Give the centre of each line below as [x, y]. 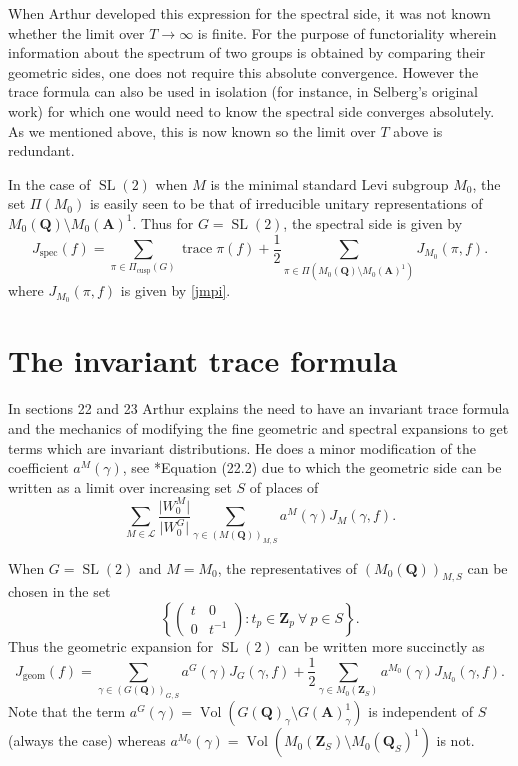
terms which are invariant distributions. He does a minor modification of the [242, 447]
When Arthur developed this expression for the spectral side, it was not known [249, 13]
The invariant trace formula [203, 360]
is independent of [420, 711]
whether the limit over [76, 32]
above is [418, 130]
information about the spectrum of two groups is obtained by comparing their [247, 52]
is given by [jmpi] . [175, 290]
